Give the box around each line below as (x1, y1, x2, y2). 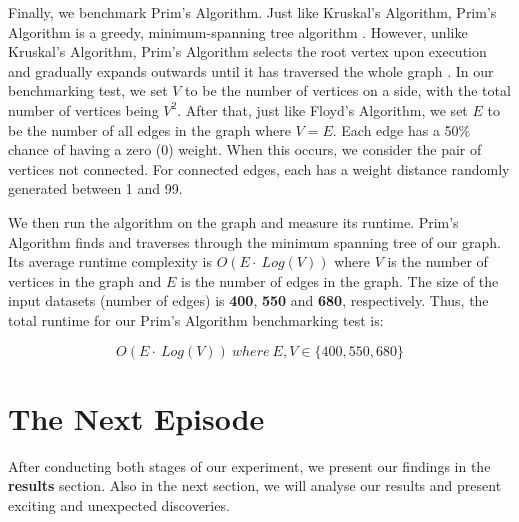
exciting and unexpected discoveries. (8, 494, 230, 515)
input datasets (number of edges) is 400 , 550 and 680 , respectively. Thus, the (8, 290, 489, 311)
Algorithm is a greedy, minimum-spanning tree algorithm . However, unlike (8, 21, 468, 42)
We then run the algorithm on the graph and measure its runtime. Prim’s (8, 211, 459, 232)
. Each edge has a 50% (332, 119, 471, 140)
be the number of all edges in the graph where (8, 119, 291, 140)
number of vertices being (8, 99, 159, 120)
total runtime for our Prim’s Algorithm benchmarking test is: (8, 309, 384, 330)
